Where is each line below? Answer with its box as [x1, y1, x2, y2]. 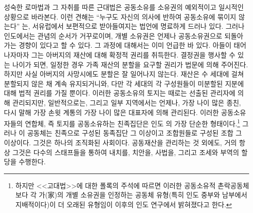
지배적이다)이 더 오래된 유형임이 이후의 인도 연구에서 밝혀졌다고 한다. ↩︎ [15, 199, 232, 209]
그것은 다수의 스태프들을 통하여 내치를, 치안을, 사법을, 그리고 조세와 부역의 [12, 147, 239, 157]
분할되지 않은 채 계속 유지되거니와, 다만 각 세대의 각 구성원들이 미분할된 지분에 [4, 78, 244, 88]
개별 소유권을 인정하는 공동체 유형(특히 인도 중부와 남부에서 [66, 190, 248, 200]
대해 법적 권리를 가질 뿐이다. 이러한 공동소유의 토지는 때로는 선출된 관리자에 [4, 88, 235, 98]
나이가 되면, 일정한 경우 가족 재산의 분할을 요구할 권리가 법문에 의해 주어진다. [12, 59, 248, 69]
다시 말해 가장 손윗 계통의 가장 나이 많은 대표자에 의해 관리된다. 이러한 [4, 107, 219, 117]
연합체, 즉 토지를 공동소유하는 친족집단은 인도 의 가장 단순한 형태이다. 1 [25, 117, 240, 128]
